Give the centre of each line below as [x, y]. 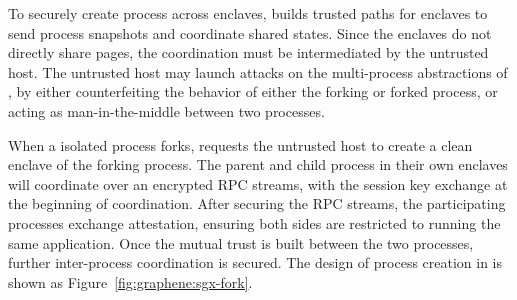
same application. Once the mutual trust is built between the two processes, [241, 242]
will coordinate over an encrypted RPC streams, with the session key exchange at [258, 183]
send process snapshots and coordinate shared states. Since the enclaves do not [250, 32]
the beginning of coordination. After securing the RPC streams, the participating [257, 203]
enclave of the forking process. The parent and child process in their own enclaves [258, 164]
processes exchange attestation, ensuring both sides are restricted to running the [254, 222]
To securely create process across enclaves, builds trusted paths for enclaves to [248, 13]
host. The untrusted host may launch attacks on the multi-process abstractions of [258, 71]
